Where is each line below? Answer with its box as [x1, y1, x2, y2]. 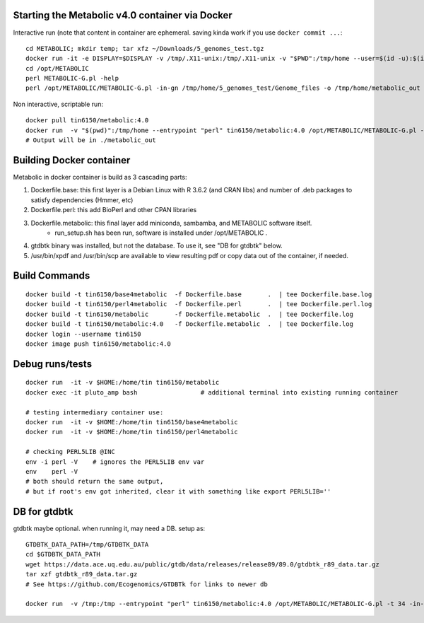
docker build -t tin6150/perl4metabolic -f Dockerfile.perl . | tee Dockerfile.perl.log [25, 301, 372, 308]
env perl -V [25, 467, 78, 475]
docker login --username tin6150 [25, 330, 141, 338]
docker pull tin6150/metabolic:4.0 [25, 117, 149, 124]
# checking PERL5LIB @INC [25, 448, 116, 456]
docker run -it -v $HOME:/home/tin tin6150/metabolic [25, 378, 220, 387]
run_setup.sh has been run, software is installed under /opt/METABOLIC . [54, 228, 268, 237]
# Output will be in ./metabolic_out [25, 136, 157, 144]
